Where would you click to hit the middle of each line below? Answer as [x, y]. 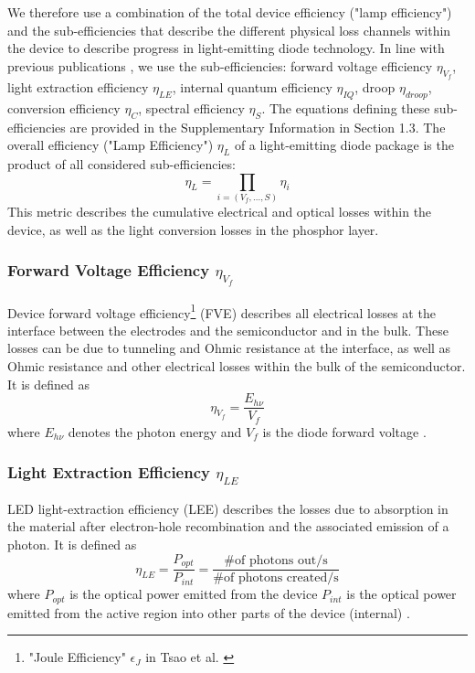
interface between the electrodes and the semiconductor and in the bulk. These [228, 330]
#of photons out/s [276, 561]
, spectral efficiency [191, 107]
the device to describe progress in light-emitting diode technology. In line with [226, 48]
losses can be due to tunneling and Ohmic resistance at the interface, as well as [229, 348]
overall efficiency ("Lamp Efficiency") [111, 145]
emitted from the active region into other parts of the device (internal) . [209, 612]
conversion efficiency [64, 107]
